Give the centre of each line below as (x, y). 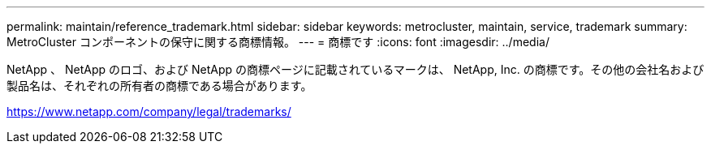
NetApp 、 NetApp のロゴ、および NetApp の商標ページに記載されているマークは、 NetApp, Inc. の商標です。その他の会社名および (355, 69)
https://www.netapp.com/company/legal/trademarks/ (149, 111)
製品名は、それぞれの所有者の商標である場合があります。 (159, 86)
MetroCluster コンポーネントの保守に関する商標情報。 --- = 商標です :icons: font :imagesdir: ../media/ (278, 42)
